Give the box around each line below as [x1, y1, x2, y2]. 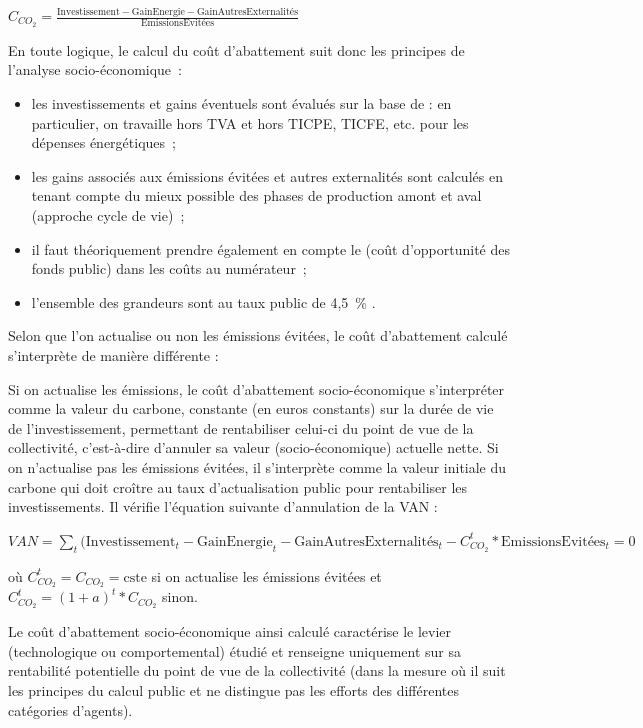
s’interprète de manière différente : [8, 344, 219, 365]
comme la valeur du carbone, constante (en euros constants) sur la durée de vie [8, 398, 494, 419]
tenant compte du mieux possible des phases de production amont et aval [31, 185, 482, 206]
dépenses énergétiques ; [31, 132, 176, 153]
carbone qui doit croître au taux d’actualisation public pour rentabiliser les [8, 476, 468, 497]
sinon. [161, 586, 198, 607]
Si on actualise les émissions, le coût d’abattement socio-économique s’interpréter [8, 378, 505, 399]
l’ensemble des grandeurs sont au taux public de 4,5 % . [31, 291, 376, 312]
